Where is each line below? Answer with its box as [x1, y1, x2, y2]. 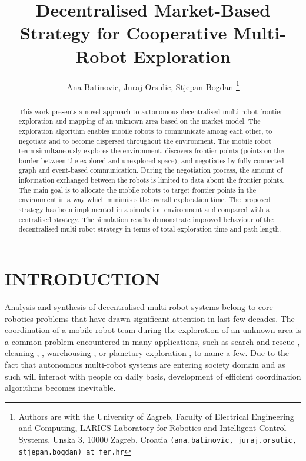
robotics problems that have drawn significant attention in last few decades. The [5, 312, 295, 324]
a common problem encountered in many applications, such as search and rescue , [5, 335, 300, 347]
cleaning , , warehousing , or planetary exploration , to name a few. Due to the [5, 347, 290, 359]
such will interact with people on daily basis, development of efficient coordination [5, 370, 301, 382]
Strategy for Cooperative [20, 21, 227, 45]
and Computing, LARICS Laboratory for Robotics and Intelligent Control [18, 422, 287, 434]
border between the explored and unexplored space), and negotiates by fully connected [18, 155, 284, 165]
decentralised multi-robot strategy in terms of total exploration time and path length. [18, 224, 281, 234]
